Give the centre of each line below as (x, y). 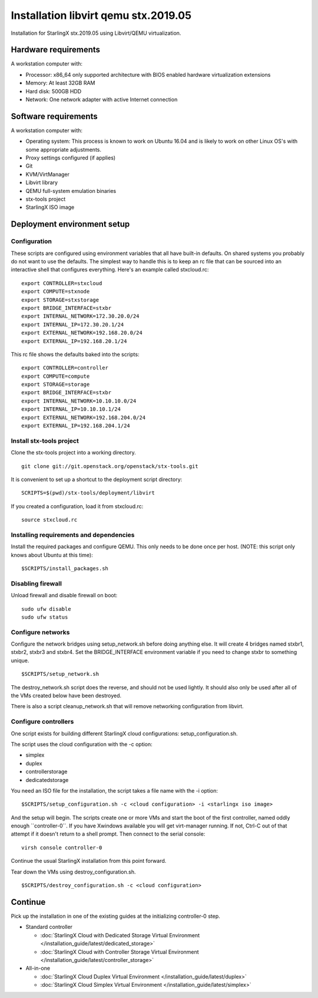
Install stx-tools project (45, 441)
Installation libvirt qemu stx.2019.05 (101, 15)
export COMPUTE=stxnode (56, 292)
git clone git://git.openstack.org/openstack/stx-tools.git (110, 466)
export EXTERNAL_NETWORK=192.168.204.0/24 (84, 417)
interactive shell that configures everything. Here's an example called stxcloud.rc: (110, 270)
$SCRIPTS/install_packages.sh (65, 569)
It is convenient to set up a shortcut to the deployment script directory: (97, 479)
